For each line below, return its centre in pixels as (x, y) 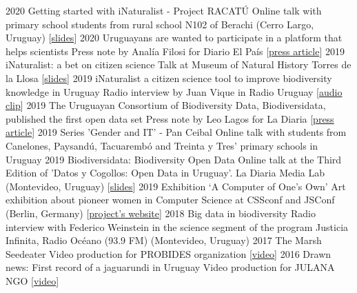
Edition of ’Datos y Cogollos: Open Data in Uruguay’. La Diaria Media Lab (165, 173)
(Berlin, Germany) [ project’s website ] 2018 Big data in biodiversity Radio (161, 213)
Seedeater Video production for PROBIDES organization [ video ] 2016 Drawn (169, 253)
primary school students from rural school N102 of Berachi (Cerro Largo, (160, 24)
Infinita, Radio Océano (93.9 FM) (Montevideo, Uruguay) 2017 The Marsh (164, 240)
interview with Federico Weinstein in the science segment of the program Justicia (177, 226)
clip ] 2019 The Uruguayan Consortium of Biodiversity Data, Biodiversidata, (166, 105)
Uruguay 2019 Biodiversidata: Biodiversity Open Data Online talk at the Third (174, 159)
